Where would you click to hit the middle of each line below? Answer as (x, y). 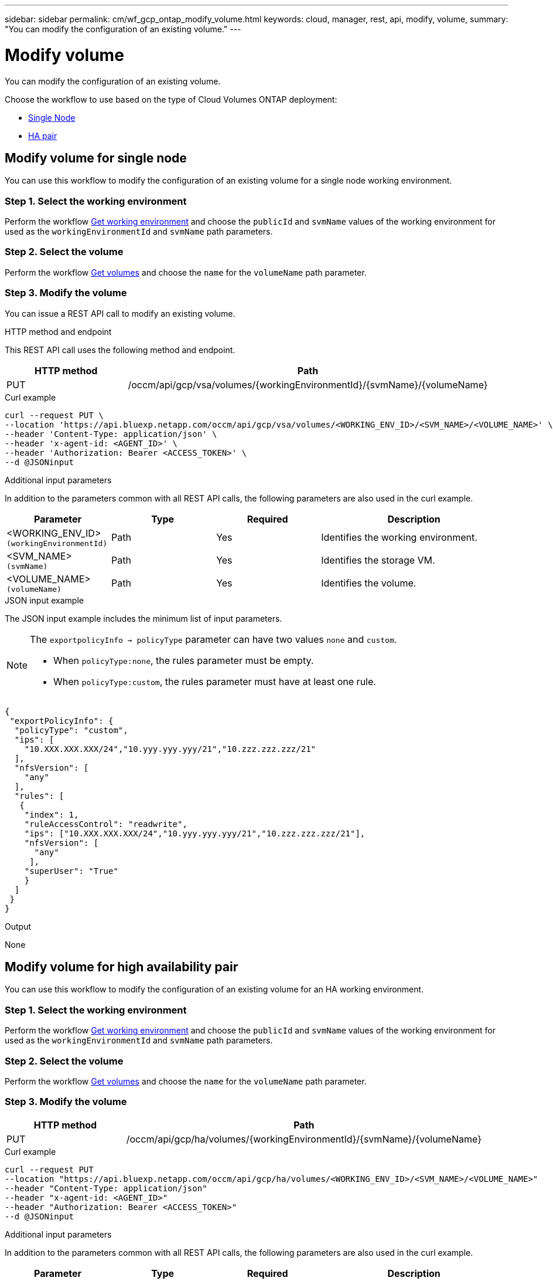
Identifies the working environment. (399, 538)
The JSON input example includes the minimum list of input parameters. (144, 618)
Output (18, 926)
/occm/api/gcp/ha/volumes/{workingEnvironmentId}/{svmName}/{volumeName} (304, 1139)
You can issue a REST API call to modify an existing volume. (120, 313)
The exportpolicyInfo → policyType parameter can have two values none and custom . (214, 639)
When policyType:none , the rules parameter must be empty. (184, 660)
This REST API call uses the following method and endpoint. (120, 350)
